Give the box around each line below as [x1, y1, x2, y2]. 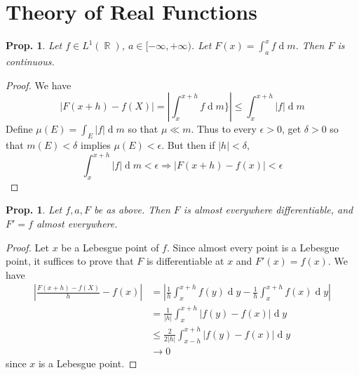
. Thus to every [191, 121, 257, 136]
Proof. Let [6, 239, 49, 254]
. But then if [161, 137, 215, 152]
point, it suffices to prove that [6, 254, 134, 268]
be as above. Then [94, 202, 170, 217]
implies [80, 137, 111, 152]
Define [6, 121, 33, 136]
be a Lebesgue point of [61, 239, 159, 254]
